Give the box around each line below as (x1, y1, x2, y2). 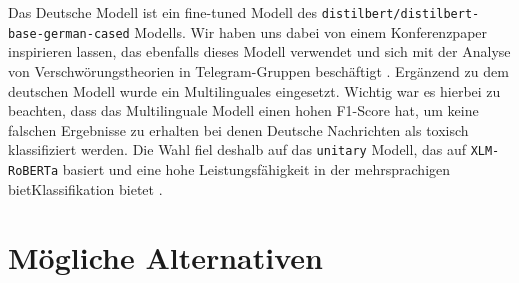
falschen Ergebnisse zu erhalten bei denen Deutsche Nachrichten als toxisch (8, 119, 469, 140)
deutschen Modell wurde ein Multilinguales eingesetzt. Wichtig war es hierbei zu (8, 80, 501, 101)
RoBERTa (8, 163, 59, 178)
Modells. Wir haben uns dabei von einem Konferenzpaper (134, 21, 488, 42)
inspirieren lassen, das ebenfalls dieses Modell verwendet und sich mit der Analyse (8, 41, 511, 62)
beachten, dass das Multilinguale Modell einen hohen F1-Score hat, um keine (8, 100, 479, 121)
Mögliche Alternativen (8, 237, 323, 278)
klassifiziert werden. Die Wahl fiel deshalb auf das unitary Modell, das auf (8, 139, 466, 160)
